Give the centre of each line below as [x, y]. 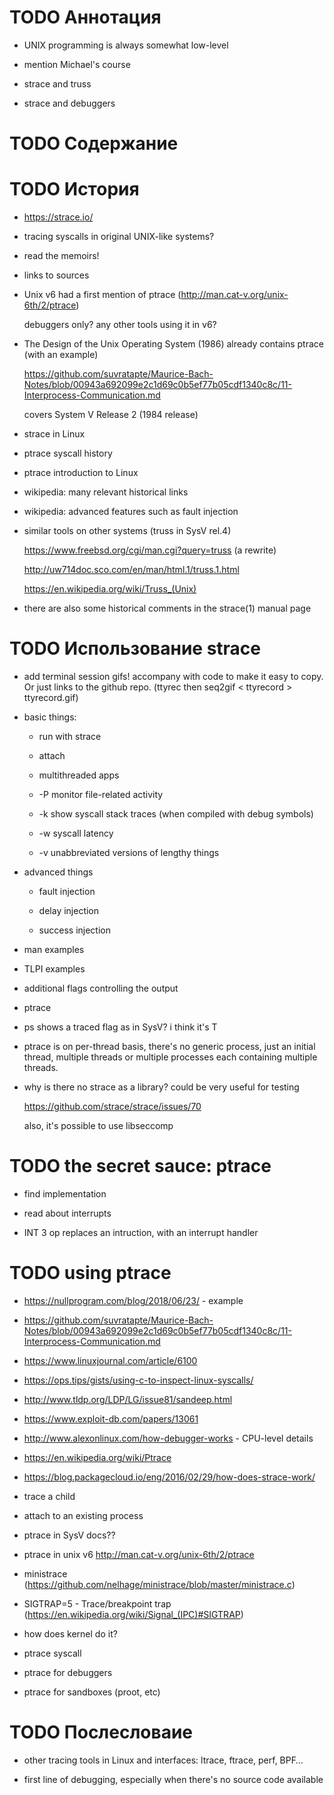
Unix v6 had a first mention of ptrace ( [102, 295]
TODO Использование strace [135, 648]
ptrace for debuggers [68, 1672]
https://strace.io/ [58, 217]
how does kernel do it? [70, 1633]
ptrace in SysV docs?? [69, 1535]
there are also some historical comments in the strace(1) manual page [167, 608]
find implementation [65, 1193]
